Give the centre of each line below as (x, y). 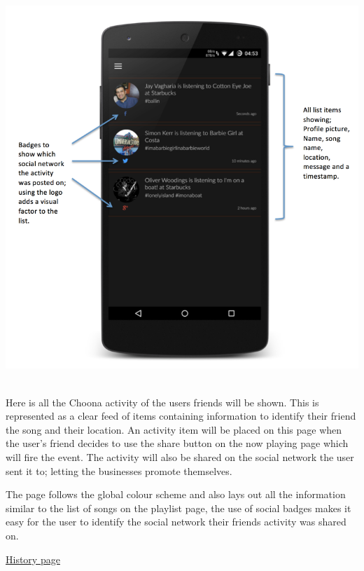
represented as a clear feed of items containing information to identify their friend (181, 416)
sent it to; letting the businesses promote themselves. (119, 470)
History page (33, 559)
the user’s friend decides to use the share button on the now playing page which (177, 443)
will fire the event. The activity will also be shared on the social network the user (180, 457)
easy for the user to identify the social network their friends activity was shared (176, 522)
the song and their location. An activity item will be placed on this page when (174, 429)
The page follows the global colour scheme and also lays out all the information (176, 494)
